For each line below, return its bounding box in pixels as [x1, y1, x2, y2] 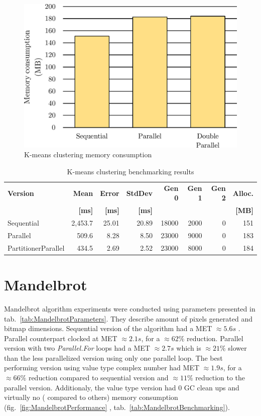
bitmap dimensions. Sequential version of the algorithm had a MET [4, 323, 212, 334]
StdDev [126, 187, 153, 198]
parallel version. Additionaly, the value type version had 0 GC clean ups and [4, 382, 239, 392]
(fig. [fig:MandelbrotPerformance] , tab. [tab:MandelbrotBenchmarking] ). [4, 401, 230, 412]
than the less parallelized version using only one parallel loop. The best [4, 352, 223, 363]
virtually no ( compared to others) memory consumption [4, 392, 178, 402]
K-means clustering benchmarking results [67, 166, 194, 176]
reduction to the [195, 372, 245, 383]
